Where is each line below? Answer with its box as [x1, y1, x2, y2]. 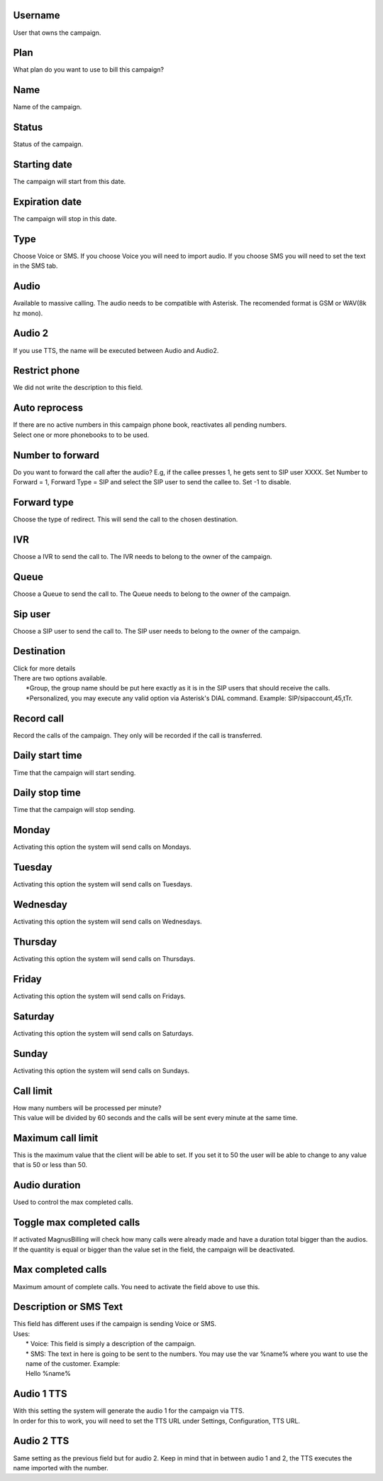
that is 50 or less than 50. [13, 1161, 88, 1169]
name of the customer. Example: [26, 1359, 121, 1367]
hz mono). [13, 309, 43, 318]
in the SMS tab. [13, 261, 58, 270]
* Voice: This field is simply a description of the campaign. [26, 1340, 196, 1348]
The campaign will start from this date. [13, 178, 126, 186]
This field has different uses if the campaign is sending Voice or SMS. [13, 1320, 216, 1328]
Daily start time [13, 749, 82, 761]
